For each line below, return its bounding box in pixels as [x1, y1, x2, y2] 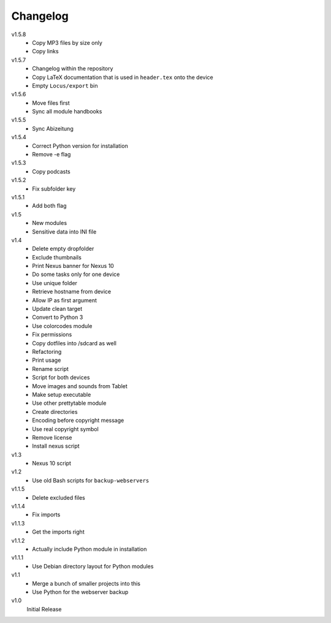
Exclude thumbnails [32, 253, 82, 261]
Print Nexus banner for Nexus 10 [32, 262, 115, 270]
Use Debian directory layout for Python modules [32, 562, 154, 570]
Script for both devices [32, 374, 90, 381]
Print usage [32, 356, 61, 364]
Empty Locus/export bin [32, 82, 98, 89]
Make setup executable [32, 391, 91, 398]
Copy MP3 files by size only [32, 39, 102, 46]
